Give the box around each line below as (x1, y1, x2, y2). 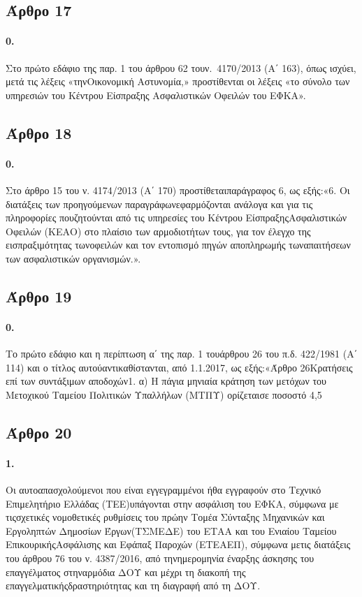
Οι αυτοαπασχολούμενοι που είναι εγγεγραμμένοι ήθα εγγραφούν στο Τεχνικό (6, 482, 321, 497)
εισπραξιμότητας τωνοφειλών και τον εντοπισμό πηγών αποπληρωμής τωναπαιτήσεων (6, 237, 351, 252)
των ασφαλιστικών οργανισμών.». (6, 251, 141, 265)
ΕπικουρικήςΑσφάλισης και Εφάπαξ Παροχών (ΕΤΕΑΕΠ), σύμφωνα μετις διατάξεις (6, 537, 351, 552)
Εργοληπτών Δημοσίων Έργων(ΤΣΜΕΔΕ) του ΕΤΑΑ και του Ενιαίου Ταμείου (6, 523, 337, 538)
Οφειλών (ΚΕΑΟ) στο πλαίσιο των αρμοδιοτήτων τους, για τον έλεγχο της (6, 223, 311, 238)
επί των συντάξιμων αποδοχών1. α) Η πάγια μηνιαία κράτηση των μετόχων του (6, 374, 327, 388)
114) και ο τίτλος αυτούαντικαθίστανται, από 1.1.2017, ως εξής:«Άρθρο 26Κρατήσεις (6, 360, 353, 374)
